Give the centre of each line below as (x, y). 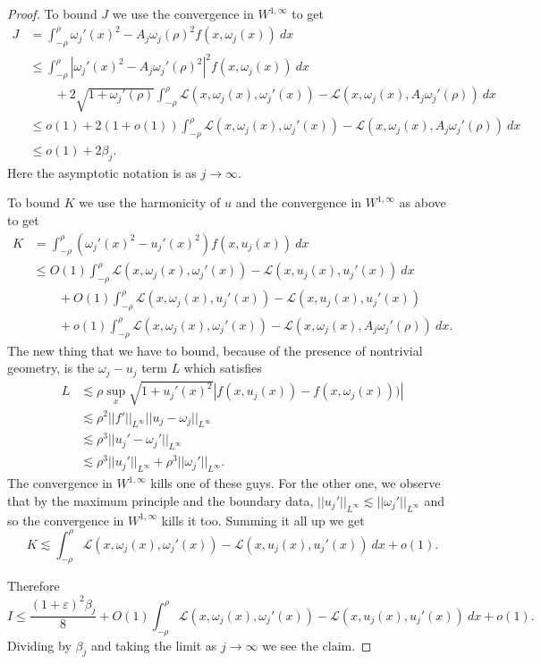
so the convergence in (66, 520)
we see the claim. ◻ (317, 645)
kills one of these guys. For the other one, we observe (296, 483)
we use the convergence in (183, 13)
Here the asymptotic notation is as (102, 172)
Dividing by (39, 645)
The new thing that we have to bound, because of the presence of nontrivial (215, 350)
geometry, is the (51, 368)
